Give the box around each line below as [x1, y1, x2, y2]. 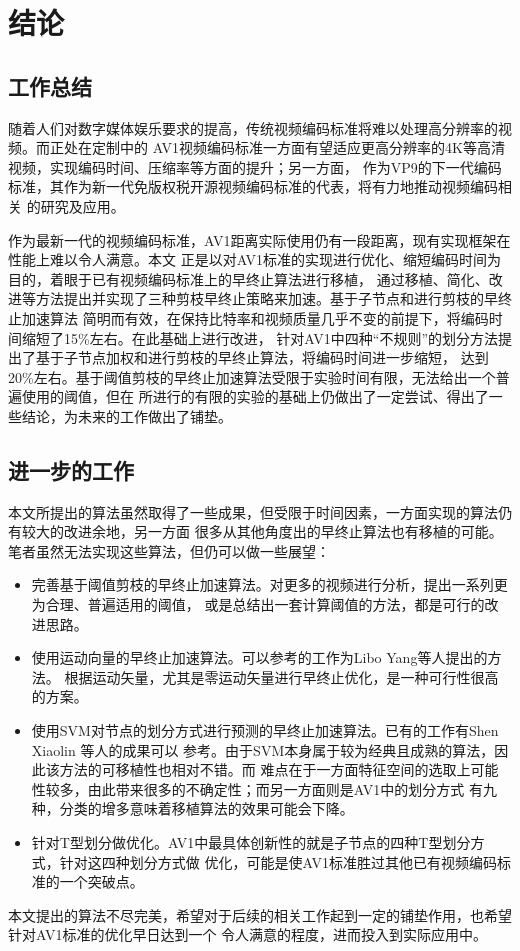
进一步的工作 [8, 454, 134, 485]
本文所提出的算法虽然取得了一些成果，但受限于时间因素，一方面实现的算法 [8, 501, 498, 522]
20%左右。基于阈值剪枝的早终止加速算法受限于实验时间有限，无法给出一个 [8, 366, 496, 387]
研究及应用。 [40, 195, 125, 216]
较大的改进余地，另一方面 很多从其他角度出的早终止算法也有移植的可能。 [21, 521, 503, 542]
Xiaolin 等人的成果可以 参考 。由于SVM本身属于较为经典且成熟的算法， [31, 739, 495, 760]
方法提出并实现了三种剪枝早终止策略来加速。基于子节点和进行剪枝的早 [35, 288, 498, 309]
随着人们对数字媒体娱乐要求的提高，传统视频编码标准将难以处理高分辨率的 [8, 117, 498, 138]
